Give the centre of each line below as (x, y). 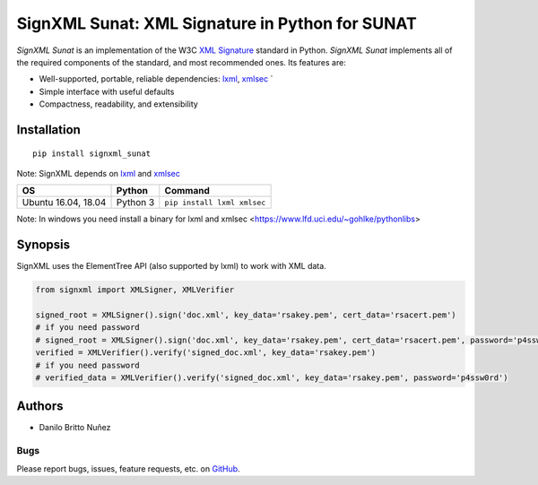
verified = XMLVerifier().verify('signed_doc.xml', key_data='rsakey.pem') (206, 353)
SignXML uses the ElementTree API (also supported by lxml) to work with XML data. (171, 266)
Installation (48, 130)
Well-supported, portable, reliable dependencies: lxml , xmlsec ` (156, 79)
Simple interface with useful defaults (107, 91)
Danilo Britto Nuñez (75, 428)
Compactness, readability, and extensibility (119, 104)
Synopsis (43, 245)
